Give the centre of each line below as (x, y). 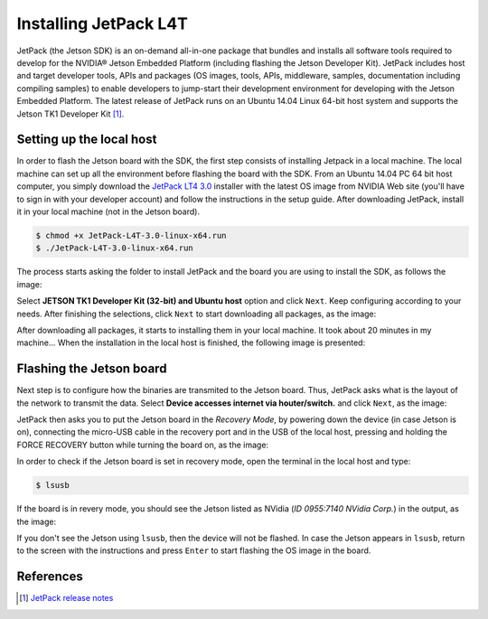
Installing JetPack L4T (103, 23)
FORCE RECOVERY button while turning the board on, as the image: (143, 445)
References (50, 577)
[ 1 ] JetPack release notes (66, 598)
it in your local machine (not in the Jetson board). (108, 211)
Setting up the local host (87, 140)
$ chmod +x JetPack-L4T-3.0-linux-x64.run (131, 235)
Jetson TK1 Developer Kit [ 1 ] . (70, 114)
